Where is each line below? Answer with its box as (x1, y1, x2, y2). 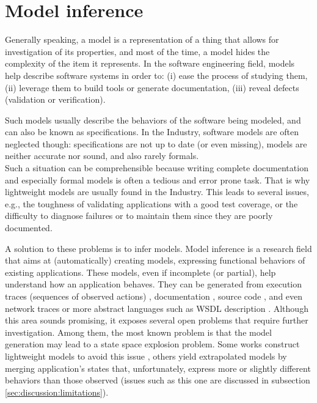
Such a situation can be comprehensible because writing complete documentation (5, 161, 308, 174)
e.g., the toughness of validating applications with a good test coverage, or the (5, 197, 298, 210)
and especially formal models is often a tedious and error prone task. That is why (5, 173, 310, 186)
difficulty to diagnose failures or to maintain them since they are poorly (5, 209, 273, 222)
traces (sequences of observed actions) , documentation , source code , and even (5, 290, 303, 302)
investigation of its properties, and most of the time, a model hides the (5, 45, 270, 57)
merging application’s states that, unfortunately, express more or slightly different (5, 361, 311, 374)
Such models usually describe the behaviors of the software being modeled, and (5, 113, 301, 126)
